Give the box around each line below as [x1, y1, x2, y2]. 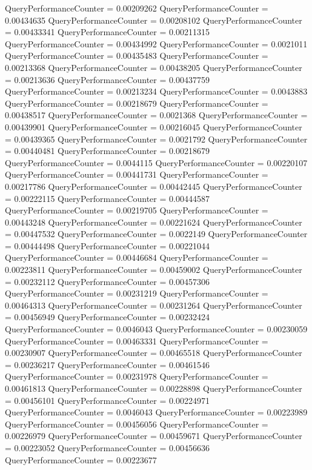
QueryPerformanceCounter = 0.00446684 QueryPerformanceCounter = [5, 251, 268, 264]
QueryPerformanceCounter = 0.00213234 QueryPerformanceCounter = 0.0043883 [5, 85, 308, 98]
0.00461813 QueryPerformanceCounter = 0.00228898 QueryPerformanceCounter [5, 382, 302, 394]
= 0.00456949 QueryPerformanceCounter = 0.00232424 [5, 311, 210, 323]
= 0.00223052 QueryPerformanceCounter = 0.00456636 [5, 441, 210, 454]
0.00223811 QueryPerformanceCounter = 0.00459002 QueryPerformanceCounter [5, 263, 302, 276]
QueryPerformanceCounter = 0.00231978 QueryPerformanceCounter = [5, 370, 268, 383]
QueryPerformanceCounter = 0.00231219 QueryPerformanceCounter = [5, 287, 268, 300]
